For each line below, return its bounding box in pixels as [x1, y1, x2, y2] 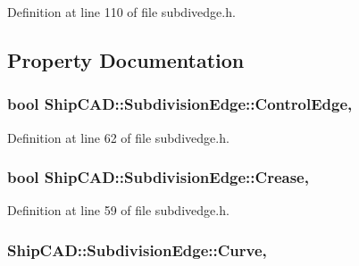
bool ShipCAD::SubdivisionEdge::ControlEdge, [7, 93, 353, 115]
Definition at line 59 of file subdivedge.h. [7, 201, 230, 220]
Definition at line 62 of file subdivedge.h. [7, 128, 230, 146]
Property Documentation [7, 46, 245, 73]
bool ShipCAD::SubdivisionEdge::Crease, [7, 166, 309, 188]
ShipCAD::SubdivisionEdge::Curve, [7, 238, 267, 261]
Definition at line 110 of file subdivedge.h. [7, 3, 236, 21]
